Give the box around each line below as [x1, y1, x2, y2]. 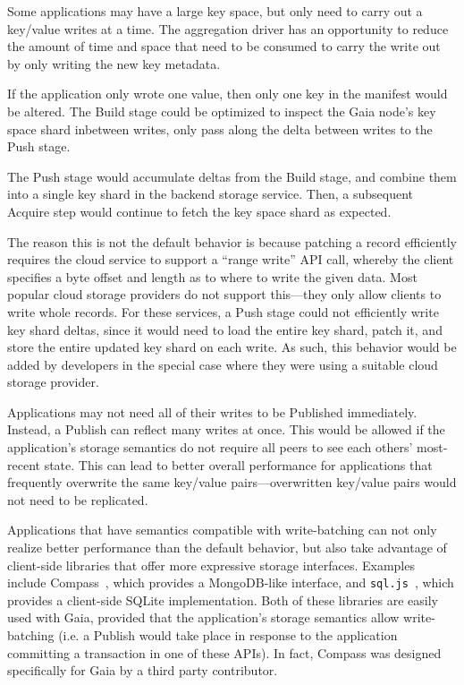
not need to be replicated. [7, 490, 148, 509]
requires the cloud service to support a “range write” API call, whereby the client [7, 250, 454, 269]
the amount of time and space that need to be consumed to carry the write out [7, 37, 441, 56]
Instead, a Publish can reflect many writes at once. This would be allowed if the [7, 420, 445, 439]
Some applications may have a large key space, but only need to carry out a [7, 2, 423, 20]
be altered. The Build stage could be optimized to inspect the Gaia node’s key [7, 101, 436, 120]
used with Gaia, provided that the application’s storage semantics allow [7, 608, 400, 627]
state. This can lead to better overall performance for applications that [44, 455, 433, 474]
